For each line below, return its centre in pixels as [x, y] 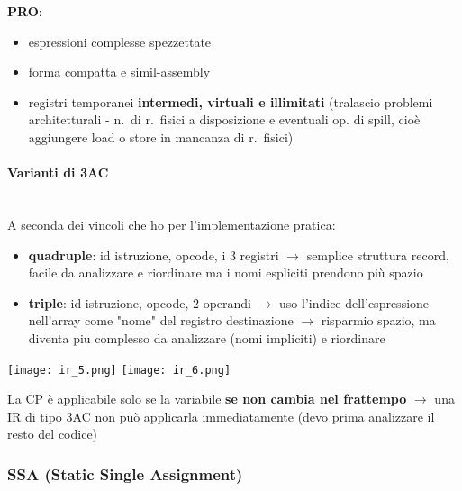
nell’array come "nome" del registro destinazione [161, 320]
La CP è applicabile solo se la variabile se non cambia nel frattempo [207, 399]
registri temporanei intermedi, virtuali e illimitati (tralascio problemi [231, 101]
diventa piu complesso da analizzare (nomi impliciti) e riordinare [207, 337]
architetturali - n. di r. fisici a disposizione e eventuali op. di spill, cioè [224, 119]
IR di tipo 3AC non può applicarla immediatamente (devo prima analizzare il [221, 416]
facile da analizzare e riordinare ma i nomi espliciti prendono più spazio [226, 273]
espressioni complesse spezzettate [120, 41]
